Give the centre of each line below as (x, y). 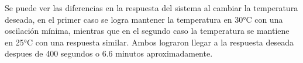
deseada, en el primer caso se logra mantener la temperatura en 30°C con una (144, 19)
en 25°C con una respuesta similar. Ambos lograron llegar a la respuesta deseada (149, 42)
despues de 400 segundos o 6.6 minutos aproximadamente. (109, 53)
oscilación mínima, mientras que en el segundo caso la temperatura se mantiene (147, 31)
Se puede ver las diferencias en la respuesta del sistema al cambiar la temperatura (151, 8)
